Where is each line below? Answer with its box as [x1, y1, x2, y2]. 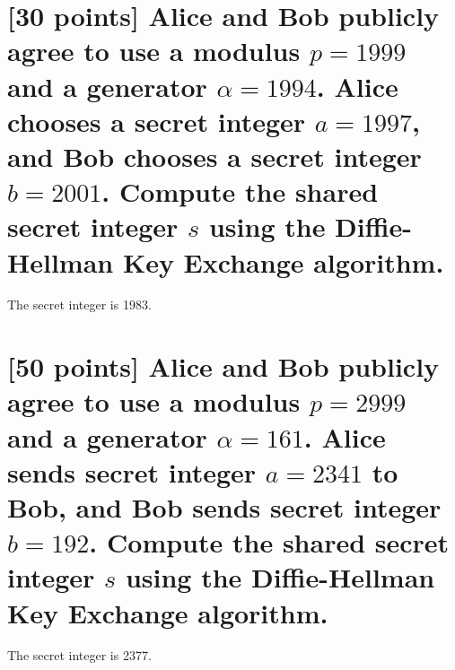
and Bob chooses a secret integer [7, 137, 422, 174]
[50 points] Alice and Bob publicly [7, 348, 440, 385]
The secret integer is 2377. [7, 646, 152, 665]
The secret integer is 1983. [7, 295, 152, 314]
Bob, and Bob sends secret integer [7, 488, 442, 525]
